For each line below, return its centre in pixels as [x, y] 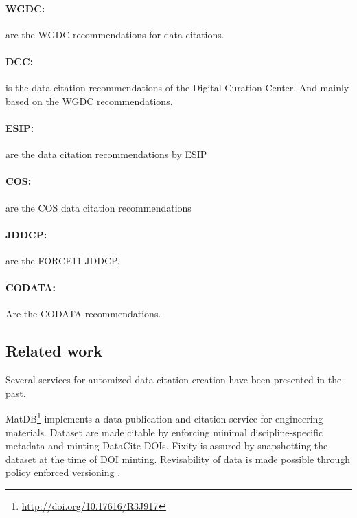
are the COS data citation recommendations [99, 207]
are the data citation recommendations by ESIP [106, 154]
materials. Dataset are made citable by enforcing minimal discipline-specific [164, 432]
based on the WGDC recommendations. [89, 101]
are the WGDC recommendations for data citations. [115, 34]
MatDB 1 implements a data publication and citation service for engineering [164, 417]
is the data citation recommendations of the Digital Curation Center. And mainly [177, 88]
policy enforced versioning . [63, 472]
